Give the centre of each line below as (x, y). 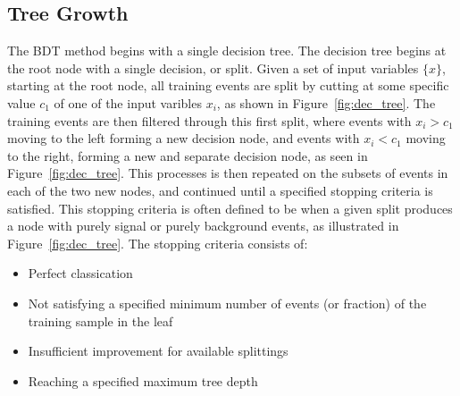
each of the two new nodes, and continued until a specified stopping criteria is (220, 190)
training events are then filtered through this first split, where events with (209, 120)
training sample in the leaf (100, 320)
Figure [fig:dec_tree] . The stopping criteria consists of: (158, 243)
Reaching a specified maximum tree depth (143, 380)
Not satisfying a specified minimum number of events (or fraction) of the (227, 303)
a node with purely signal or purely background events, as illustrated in (203, 226)
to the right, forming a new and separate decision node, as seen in (188, 155)
